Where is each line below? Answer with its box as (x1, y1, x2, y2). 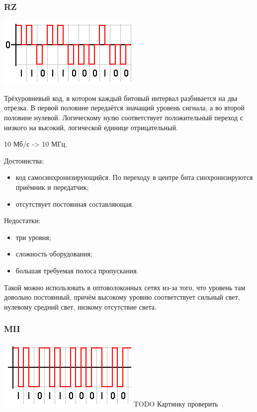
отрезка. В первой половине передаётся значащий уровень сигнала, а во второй (4, 102, 245, 113)
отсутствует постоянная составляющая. (15, 198, 134, 209)
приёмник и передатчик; (15, 181, 89, 192)
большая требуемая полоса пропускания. (15, 265, 139, 275)
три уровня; (15, 232, 51, 242)
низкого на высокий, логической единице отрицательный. (4, 122, 178, 132)
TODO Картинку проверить (133, 398, 218, 409)
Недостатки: (4, 215, 41, 226)
